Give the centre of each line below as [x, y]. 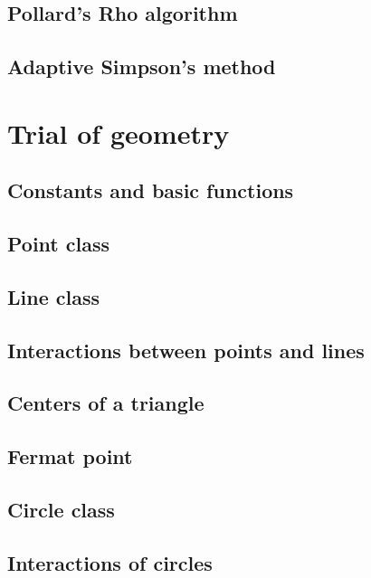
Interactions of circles [110, 562]
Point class [59, 244]
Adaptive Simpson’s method [142, 66]
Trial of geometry [119, 133]
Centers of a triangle [106, 403]
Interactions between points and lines [186, 350]
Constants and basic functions [151, 190]
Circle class [61, 510]
